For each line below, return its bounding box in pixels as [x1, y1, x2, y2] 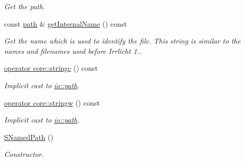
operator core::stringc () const [4, 63, 98, 73]
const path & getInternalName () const [4, 18, 127, 29]
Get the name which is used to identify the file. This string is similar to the [4, 35, 241, 46]
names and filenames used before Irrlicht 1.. [4, 45, 141, 56]
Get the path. [4, 1, 45, 11]
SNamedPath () [4, 131, 53, 142]
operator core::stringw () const [4, 97, 100, 108]
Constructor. [4, 149, 44, 159]
